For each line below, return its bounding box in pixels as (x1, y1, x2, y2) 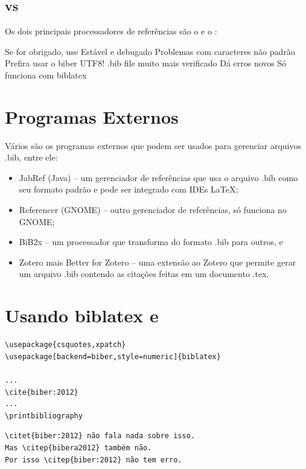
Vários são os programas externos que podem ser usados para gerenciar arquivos (5, 139, 302, 152)
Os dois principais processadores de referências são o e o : (5, 25, 217, 37)
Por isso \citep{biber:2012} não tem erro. (5, 455, 182, 464)
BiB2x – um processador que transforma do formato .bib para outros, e (19, 235, 283, 248)
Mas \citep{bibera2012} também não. (5, 443, 152, 452)
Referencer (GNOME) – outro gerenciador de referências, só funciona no (19, 203, 287, 216)
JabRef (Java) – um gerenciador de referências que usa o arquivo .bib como (19, 171, 298, 183)
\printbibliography (5, 411, 83, 420)
